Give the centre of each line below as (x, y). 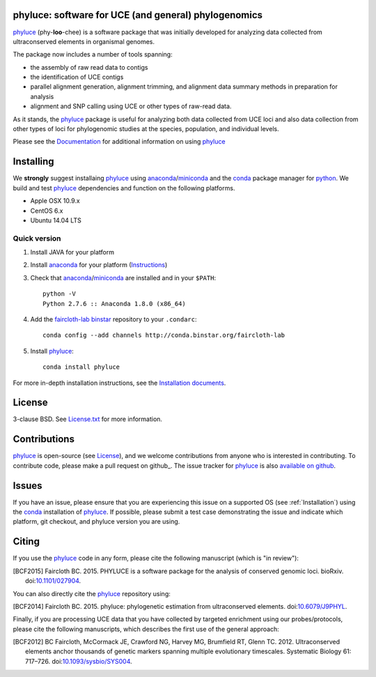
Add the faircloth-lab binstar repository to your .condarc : (113, 319)
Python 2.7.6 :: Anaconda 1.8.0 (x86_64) (114, 304)
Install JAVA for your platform (72, 252)
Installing (34, 161)
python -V (59, 294)
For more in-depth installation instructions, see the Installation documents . (119, 383)
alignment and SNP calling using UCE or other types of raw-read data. (131, 106)
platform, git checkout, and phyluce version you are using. (96, 522)
